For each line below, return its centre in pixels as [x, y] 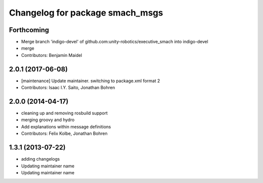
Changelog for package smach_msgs [86, 13]
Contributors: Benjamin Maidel [52, 55]
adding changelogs [41, 159]
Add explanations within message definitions [66, 127]
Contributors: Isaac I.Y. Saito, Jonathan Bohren [68, 88]
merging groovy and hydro [48, 120]
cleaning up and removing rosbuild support [65, 113]
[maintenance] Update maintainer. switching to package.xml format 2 [91, 81]
